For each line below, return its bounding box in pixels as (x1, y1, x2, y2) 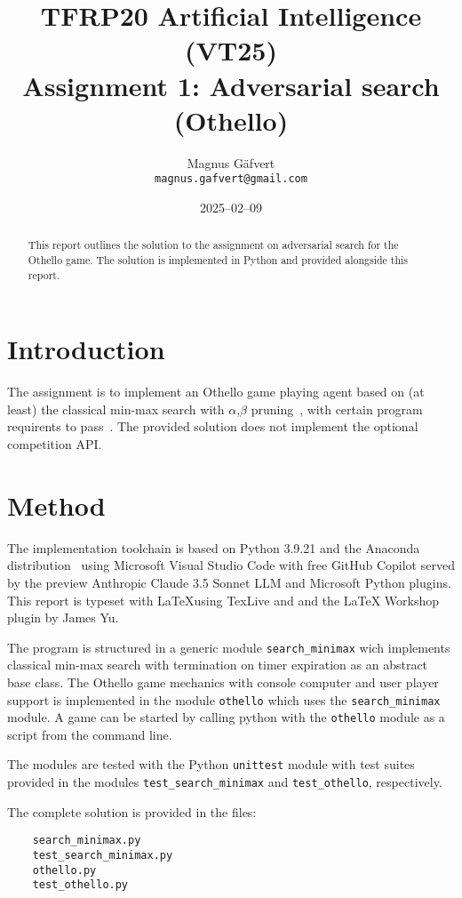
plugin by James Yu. (7, 608, 119, 627)
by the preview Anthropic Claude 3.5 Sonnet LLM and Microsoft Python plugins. (7, 573, 451, 591)
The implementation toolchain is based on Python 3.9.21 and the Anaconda (7, 538, 420, 557)
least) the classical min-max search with (7, 399, 225, 418)
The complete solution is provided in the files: (7, 802, 257, 821)
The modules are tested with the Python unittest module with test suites (7, 755, 415, 774)
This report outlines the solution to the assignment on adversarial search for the (28, 237, 399, 253)
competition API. (7, 435, 102, 453)
